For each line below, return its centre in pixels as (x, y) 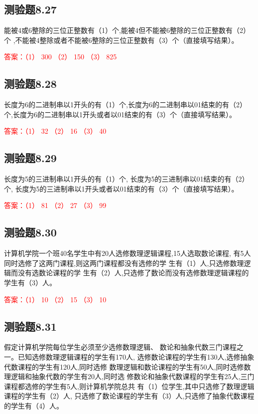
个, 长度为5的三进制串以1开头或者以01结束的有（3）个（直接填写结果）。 (121, 188)
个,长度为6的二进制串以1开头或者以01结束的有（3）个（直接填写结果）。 (120, 114)
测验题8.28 (30, 84)
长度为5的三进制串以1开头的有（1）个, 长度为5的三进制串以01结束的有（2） (127, 179)
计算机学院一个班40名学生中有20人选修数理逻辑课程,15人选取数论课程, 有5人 (128, 253)
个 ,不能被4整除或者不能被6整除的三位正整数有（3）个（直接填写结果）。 (121, 40)
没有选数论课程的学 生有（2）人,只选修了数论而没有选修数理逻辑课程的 (133, 273)
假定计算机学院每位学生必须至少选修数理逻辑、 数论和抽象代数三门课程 (120, 347)
